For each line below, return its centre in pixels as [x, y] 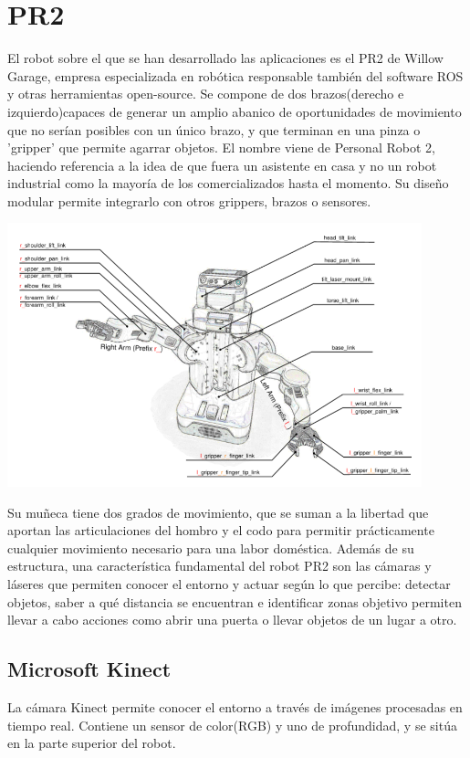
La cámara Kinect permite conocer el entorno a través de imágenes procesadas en [235, 707]
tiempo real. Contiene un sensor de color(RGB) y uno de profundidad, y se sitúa [232, 725]
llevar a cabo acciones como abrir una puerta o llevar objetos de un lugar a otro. [232, 620]
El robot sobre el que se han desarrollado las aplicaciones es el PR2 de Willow [225, 58]
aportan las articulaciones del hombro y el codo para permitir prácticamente [221, 530]
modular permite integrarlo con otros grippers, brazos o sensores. [189, 200]
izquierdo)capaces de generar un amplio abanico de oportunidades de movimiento [235, 111]
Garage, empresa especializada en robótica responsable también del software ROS [235, 75]
